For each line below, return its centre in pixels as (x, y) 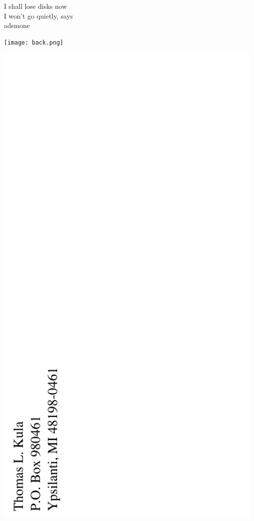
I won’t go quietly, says (39, 15)
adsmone (17, 25)
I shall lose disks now (36, 6)
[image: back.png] (34, 42)
